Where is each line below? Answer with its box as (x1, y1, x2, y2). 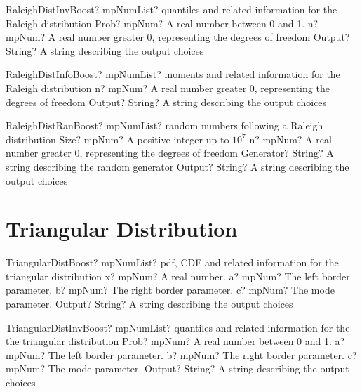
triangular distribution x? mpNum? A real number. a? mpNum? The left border (6, 268, 350, 283)
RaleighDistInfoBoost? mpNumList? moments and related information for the (6, 67, 340, 81)
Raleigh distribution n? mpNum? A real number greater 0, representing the (6, 80, 330, 95)
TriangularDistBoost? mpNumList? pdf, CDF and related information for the (6, 255, 339, 270)
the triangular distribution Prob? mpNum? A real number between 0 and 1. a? (6, 334, 345, 348)
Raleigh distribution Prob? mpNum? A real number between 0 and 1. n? (6, 15, 319, 30)
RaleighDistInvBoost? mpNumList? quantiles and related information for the (6, 2, 337, 16)
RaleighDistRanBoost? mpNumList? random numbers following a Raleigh (6, 118, 323, 133)
